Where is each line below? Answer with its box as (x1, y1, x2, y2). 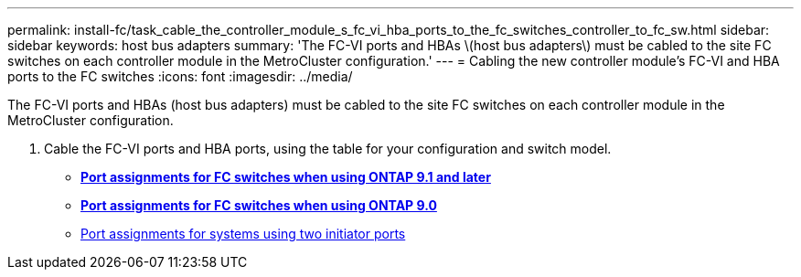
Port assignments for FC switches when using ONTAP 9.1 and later (80, 169, 491, 185)
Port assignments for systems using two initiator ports (80, 226, 406, 241)
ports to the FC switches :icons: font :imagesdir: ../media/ (7, 69, 353, 84)
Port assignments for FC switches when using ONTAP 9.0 (80, 197, 437, 213)
